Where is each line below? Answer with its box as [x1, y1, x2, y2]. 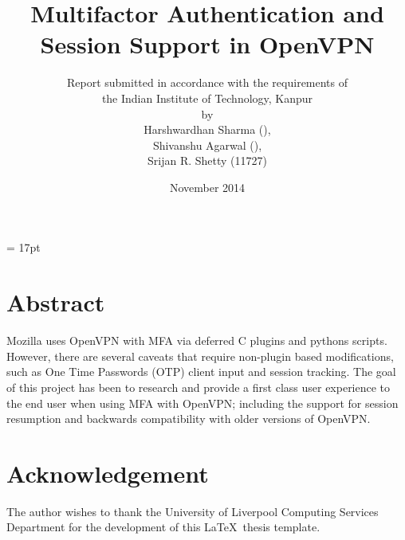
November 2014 [169, 178, 246, 195]
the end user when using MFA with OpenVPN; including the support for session [6, 394, 399, 411]
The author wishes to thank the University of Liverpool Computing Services [6, 503, 379, 519]
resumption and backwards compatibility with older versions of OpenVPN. [6, 410, 371, 427]
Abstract [6, 286, 105, 319]
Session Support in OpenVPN [40, 28, 375, 61]
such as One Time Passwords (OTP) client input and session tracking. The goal [6, 363, 396, 380]
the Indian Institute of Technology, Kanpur [101, 89, 313, 106]
